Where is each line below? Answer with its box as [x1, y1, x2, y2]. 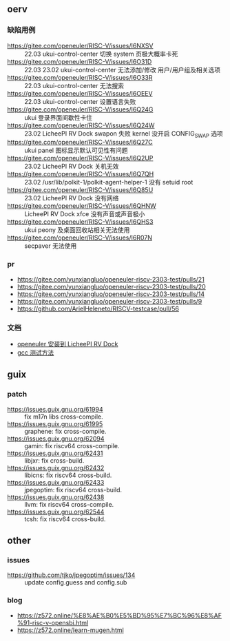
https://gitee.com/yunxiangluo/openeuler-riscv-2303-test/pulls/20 [17, 282, 206, 291]
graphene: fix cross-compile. [24, 427, 107, 435]
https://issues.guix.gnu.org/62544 [7, 507, 105, 516]
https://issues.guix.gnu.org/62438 [7, 493, 105, 501]
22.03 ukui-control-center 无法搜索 [24, 81, 124, 90]
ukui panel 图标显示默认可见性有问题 [24, 146, 128, 155]
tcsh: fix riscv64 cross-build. [24, 514, 106, 523]
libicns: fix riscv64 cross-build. [24, 471, 112, 479]
